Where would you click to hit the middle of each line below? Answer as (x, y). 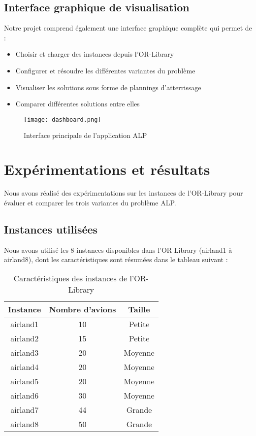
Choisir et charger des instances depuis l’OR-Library (95, 54)
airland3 (25, 352)
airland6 (25, 395)
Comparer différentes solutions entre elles (78, 104)
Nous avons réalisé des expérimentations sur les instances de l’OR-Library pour (124, 193)
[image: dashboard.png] (63, 119)
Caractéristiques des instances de (70, 278)
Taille (139, 309)
